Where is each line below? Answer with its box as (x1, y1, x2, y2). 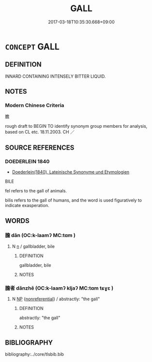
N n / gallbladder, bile (12, 243, 55, 249)
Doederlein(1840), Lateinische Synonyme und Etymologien (12, 169, 130, 175)
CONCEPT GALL (5, 41, 60, 52)
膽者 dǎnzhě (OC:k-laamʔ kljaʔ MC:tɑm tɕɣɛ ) (5, 285, 114, 292)
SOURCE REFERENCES (5, 143, 75, 152)
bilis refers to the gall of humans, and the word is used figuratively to (5, 197, 142, 203)
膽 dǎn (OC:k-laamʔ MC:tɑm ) (5, 232, 76, 239)
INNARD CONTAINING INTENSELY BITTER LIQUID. (5, 73, 106, 79)
